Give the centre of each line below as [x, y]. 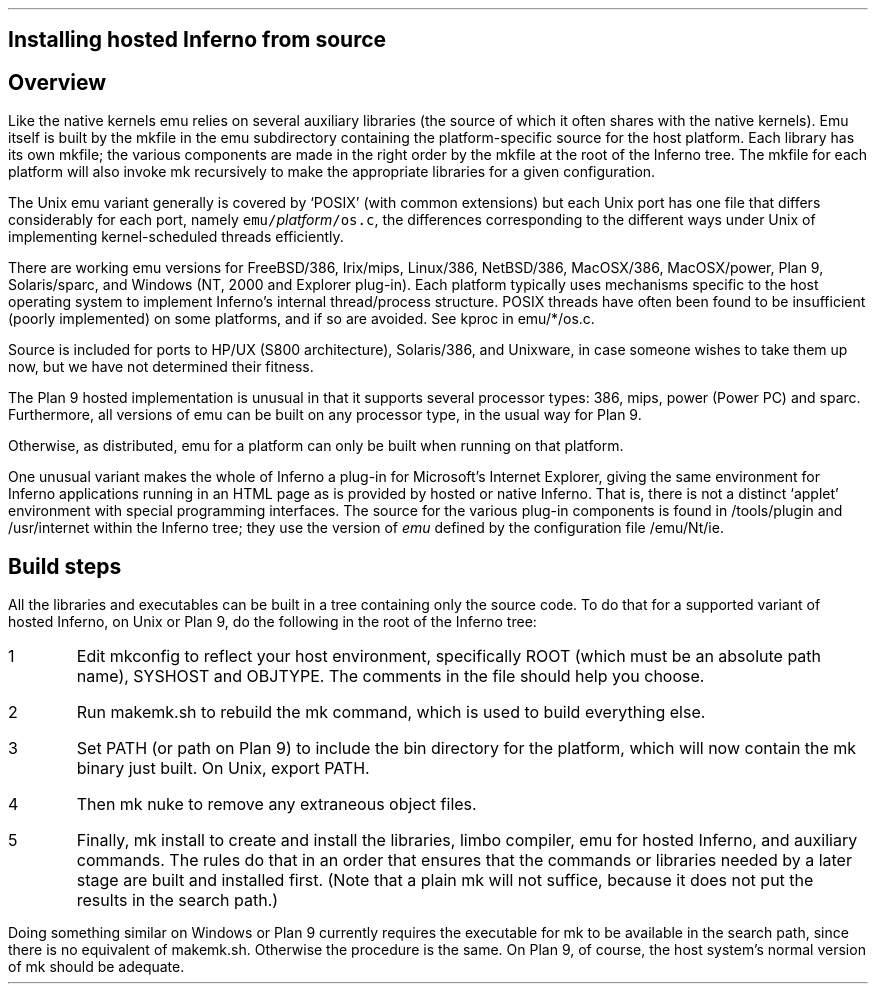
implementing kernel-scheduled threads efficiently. [176, 237]
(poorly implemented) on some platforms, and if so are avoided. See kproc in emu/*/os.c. [301, 319]
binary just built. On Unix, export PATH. [223, 768]
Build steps [65, 566]
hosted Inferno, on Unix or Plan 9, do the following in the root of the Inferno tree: [272, 622]
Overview [57, 82]
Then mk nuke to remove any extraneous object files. [276, 804]
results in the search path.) [177, 900]
